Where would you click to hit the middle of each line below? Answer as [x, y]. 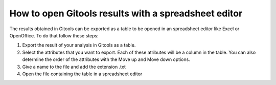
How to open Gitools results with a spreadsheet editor [126, 13]
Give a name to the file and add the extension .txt [74, 67]
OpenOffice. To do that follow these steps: [54, 35]
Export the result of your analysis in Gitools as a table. [79, 45]
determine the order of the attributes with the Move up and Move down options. [106, 59]
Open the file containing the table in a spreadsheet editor [82, 74]
